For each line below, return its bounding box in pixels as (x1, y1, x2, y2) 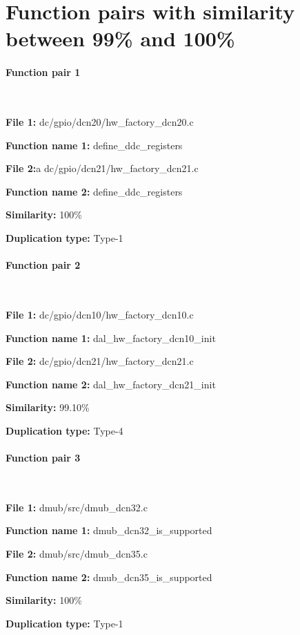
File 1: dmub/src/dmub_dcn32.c (6, 500, 148, 514)
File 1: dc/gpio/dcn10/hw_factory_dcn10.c (6, 307, 194, 321)
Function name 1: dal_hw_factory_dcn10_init (6, 330, 216, 345)
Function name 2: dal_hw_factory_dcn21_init (6, 377, 216, 391)
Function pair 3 (6, 451, 81, 465)
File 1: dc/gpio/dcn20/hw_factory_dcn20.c (6, 114, 194, 129)
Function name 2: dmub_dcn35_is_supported (6, 569, 212, 584)
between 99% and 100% (6, 24, 235, 53)
